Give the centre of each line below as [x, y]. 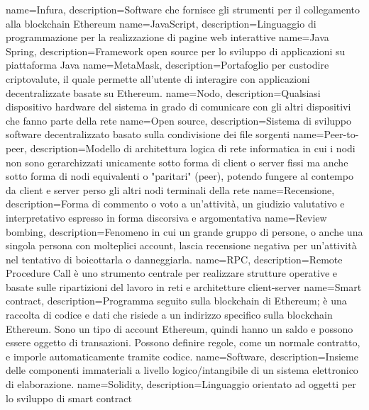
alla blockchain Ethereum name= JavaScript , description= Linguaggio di [161, 23]
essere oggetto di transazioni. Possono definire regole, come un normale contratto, [183, 342]
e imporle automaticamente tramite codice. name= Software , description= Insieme [182, 356]
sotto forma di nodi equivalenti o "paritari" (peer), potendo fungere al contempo [180, 176]
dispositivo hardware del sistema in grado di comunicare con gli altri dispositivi [178, 107]
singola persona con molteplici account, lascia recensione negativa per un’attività [181, 245]
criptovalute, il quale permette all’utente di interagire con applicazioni [158, 78]
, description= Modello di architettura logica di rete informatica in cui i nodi [190, 148]
